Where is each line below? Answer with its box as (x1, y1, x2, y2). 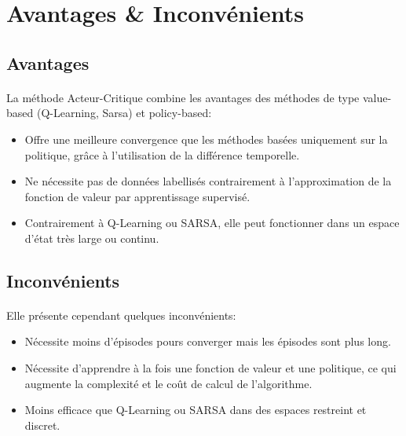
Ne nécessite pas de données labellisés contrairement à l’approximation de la (24, 173, 392, 189)
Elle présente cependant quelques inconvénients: (6, 306, 236, 323)
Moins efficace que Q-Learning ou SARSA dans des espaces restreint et (24, 401, 367, 418)
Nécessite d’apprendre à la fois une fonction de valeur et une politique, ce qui (24, 360, 397, 376)
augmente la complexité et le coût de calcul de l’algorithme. (24, 375, 313, 391)
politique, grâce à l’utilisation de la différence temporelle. (24, 146, 300, 163)
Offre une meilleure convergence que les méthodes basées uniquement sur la (24, 130, 388, 147)
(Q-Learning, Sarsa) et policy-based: (36, 104, 212, 121)
